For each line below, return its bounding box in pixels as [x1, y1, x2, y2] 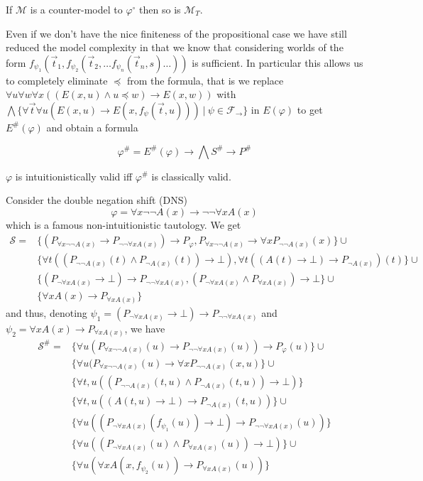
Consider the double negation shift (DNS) [6, 193, 187, 207]
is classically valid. [151, 168, 231, 183]
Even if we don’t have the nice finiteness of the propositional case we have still [6, 26, 347, 40]
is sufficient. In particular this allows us [192, 55, 363, 70]
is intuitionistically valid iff [15, 168, 133, 183]
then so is [139, 2, 181, 16]
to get [297, 102, 323, 117]
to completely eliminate [6, 72, 108, 87]
